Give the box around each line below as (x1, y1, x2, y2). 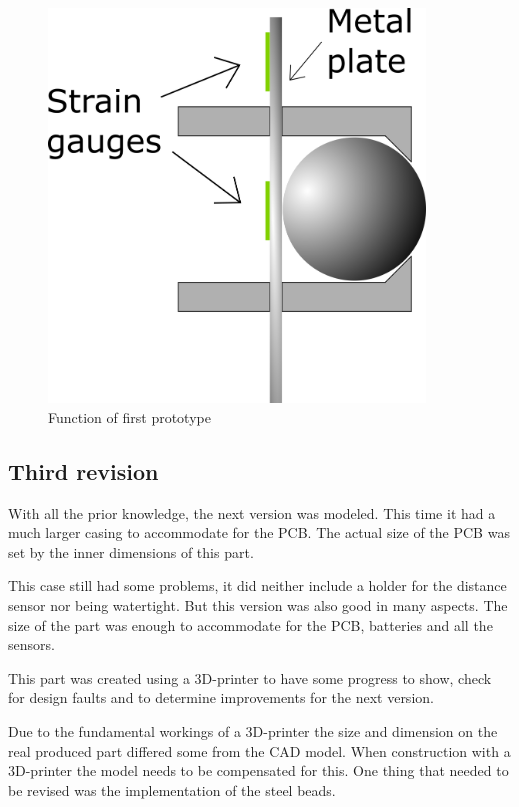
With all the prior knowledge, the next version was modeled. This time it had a (8, 502, 496, 523)
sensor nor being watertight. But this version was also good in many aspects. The (8, 595, 508, 616)
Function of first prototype (48, 406, 211, 427)
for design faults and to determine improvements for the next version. (8, 687, 434, 708)
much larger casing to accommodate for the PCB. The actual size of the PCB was (8, 522, 510, 543)
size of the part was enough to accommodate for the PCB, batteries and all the (8, 614, 493, 635)
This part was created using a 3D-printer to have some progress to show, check (8, 667, 492, 688)
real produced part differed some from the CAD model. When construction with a (8, 740, 511, 761)
